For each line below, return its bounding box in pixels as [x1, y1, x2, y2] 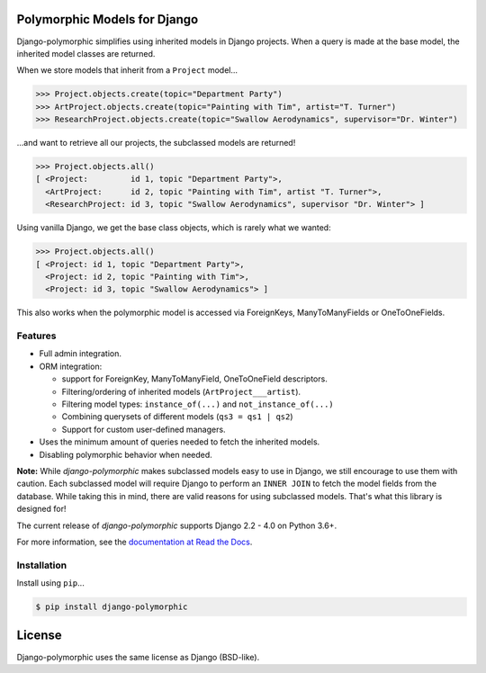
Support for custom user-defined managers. [61, 424, 226, 435]
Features [16, 329, 57, 342]
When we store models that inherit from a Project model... [16, 65, 238, 76]
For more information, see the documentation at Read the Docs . [16, 536, 253, 547]
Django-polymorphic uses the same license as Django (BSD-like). [16, 651, 260, 662]
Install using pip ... [16, 578, 85, 588]
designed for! [16, 504, 67, 515]
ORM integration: [39, 361, 103, 372]
